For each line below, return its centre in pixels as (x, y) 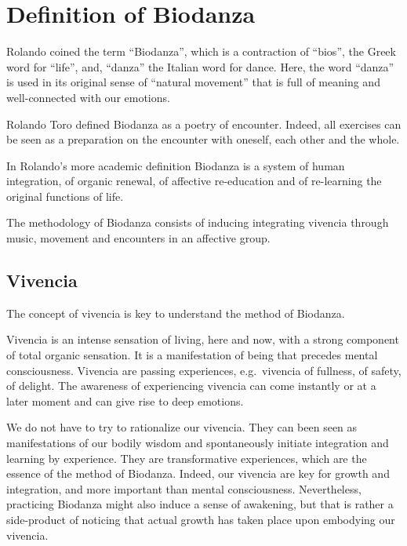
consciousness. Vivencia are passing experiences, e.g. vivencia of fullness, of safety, (204, 370)
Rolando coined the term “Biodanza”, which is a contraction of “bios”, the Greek (201, 51)
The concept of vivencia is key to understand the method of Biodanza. (176, 313)
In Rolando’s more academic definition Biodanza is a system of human (176, 165)
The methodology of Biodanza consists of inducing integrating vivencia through (198, 222)
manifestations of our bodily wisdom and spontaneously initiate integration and (198, 443)
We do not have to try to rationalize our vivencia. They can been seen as (182, 427)
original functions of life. (65, 196)
